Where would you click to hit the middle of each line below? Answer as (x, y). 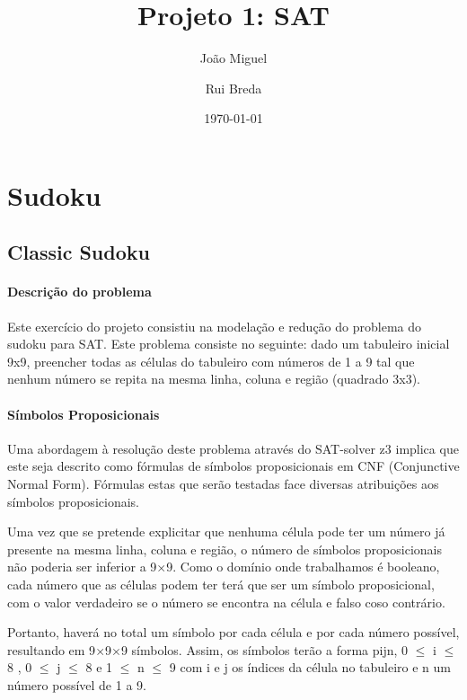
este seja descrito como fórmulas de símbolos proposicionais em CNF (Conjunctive (233, 466)
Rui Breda (233, 88)
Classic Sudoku (79, 252)
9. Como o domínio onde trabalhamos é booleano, (303, 567)
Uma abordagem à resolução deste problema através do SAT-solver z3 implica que (233, 448)
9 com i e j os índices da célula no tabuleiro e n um (310, 667)
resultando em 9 (52, 649)
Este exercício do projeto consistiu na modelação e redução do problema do (215, 326)
